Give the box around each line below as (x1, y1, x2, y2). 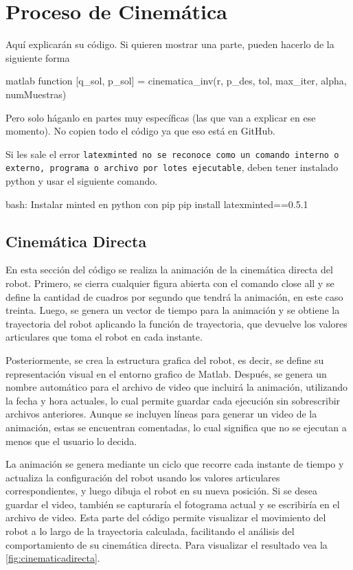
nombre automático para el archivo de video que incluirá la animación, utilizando (5, 380, 348, 394)
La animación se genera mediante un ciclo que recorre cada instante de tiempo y (5, 457, 344, 471)
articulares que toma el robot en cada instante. (5, 330, 203, 344)
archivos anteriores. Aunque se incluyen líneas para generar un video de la (5, 407, 317, 421)
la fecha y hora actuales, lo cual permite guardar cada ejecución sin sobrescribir (5, 393, 341, 407)
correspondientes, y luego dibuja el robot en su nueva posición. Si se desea (5, 483, 318, 498)
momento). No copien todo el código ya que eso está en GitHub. (5, 124, 275, 138)
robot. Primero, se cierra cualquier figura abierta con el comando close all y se (5, 275, 334, 290)
